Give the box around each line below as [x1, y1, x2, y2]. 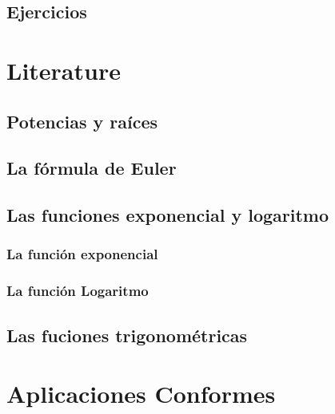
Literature [6, 53, 121, 86]
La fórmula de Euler [6, 156, 177, 180]
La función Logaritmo [6, 281, 149, 301]
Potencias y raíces [6, 108, 158, 133]
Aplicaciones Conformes [6, 377, 276, 410]
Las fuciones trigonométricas [6, 322, 248, 347]
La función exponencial [6, 244, 158, 264]
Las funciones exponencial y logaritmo [6, 203, 329, 227]
